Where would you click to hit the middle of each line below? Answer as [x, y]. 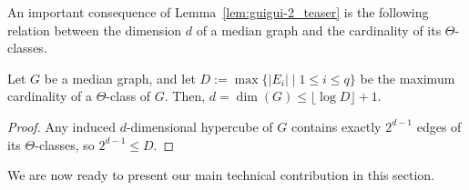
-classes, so [65, 144]
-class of [128, 96]
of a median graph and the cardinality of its [319, 30]
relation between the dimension [95, 30]
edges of [439, 126]
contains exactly [336, 126]
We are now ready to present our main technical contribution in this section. [221, 175]
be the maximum [408, 78]
